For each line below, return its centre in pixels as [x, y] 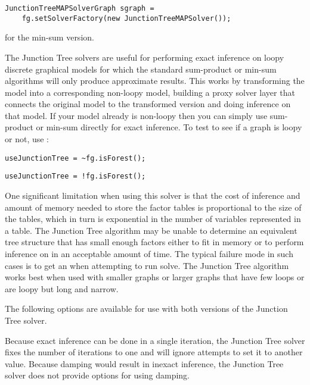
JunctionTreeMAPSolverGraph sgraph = [80, 8]
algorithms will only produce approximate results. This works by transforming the [155, 81]
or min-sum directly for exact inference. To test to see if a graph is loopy [169, 127]
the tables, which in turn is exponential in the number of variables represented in [153, 219]
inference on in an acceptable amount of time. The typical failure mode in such [149, 253]
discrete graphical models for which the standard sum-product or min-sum [141, 69]
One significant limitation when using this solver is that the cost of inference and [153, 195]
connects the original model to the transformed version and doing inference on [148, 104]
